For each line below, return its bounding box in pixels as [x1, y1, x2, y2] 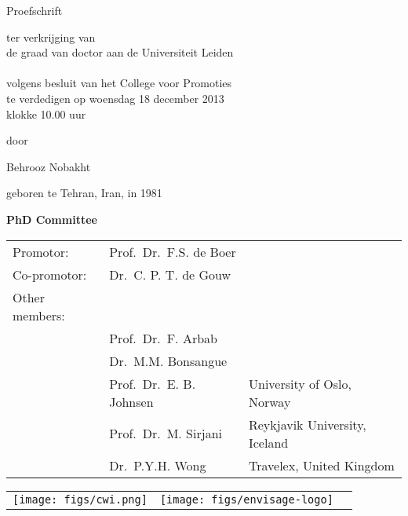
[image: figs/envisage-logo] [159, 492, 333, 506]
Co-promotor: [13, 265, 87, 284]
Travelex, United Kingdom [248, 456, 395, 474]
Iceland [248, 433, 289, 452]
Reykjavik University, [248, 415, 366, 434]
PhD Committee [6, 210, 97, 227]
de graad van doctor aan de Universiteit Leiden [6, 44, 234, 60]
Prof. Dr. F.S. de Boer [109, 242, 236, 261]
